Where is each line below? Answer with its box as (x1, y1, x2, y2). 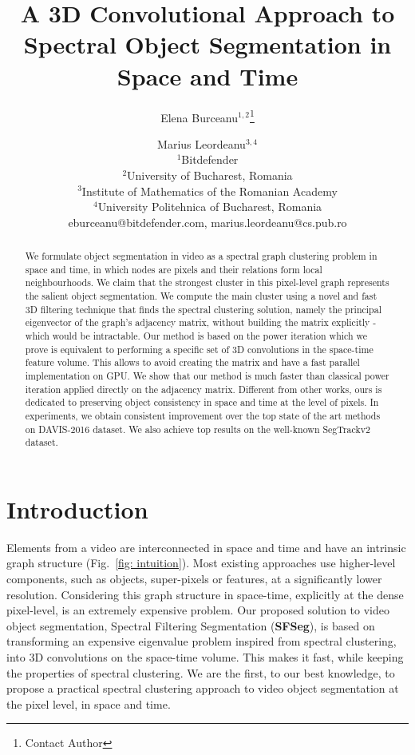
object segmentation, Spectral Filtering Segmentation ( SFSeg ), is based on (6, 617, 375, 634)
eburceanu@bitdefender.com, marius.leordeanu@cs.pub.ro (68, 213, 347, 230)
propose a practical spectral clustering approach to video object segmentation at (6, 680, 399, 697)
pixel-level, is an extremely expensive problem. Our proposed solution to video (6, 602, 389, 618)
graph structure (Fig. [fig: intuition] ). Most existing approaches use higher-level (6, 554, 396, 571)
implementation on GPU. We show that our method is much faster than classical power (25, 369, 389, 383)
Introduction (6, 492, 148, 525)
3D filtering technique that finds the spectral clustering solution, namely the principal (25, 302, 381, 316)
